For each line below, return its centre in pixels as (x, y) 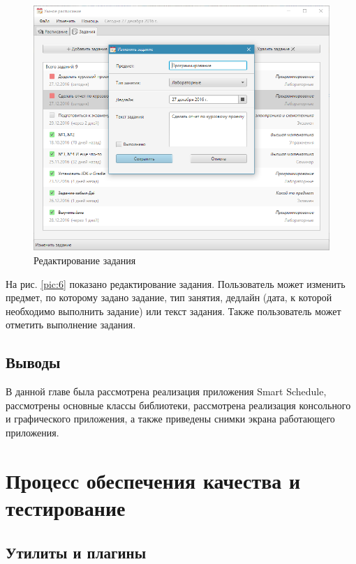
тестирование (66, 507)
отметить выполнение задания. (71, 325)
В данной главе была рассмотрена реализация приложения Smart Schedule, (166, 391)
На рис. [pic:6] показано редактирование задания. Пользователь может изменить (176, 283)
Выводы (33, 362)
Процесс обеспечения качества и (153, 480)
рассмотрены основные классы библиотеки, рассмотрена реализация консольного (178, 405)
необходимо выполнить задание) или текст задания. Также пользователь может (173, 311)
